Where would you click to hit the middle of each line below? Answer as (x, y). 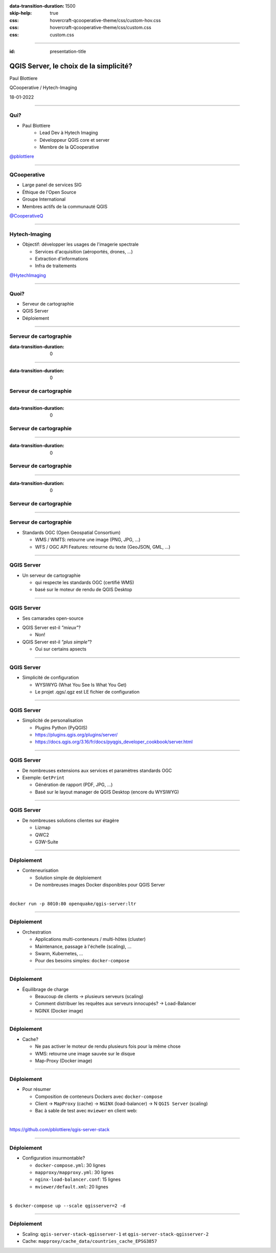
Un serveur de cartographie (52, 575)
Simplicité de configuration (51, 678)
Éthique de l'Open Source (49, 192)
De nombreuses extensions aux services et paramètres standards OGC (97, 770)
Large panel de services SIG (52, 185)
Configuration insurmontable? (54, 1158)
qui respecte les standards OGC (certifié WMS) (85, 582)
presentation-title (68, 51)
